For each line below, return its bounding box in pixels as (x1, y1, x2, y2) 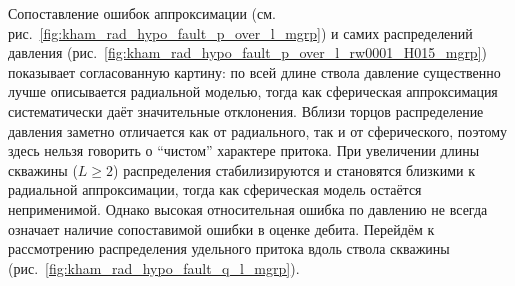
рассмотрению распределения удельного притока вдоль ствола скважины (8, 238, 450, 259)
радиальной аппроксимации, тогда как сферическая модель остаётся (8, 179, 422, 200)
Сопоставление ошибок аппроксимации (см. (8, 3, 276, 23)
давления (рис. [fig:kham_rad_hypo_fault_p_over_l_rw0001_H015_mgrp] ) (8, 42, 487, 63)
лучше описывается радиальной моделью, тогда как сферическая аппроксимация (8, 81, 498, 102)
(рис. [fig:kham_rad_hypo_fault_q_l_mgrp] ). (8, 257, 300, 278)
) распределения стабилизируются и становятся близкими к (113, 159, 475, 180)
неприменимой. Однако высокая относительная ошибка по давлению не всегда (8, 198, 488, 219)
